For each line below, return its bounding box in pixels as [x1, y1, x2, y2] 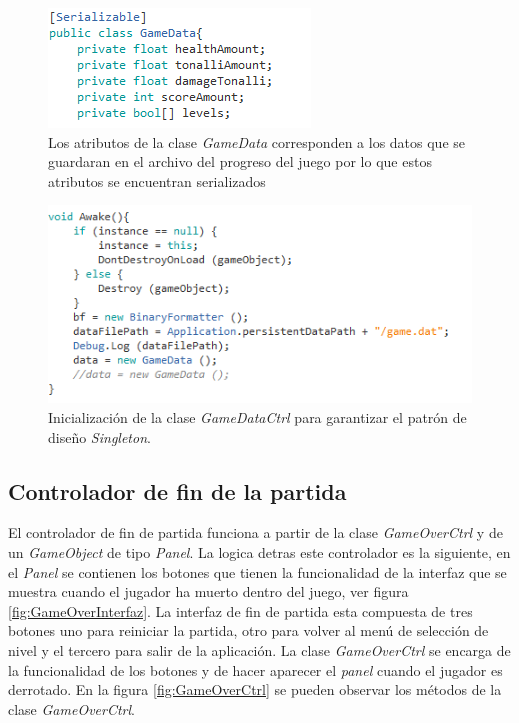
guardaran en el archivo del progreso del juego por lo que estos [48, 151, 432, 172]
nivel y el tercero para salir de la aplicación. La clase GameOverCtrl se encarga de [8, 640, 511, 661]
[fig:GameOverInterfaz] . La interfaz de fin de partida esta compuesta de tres [8, 600, 473, 621]
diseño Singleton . [48, 426, 151, 447]
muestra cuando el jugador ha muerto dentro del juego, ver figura [8, 581, 409, 602]
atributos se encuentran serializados [48, 170, 266, 191]
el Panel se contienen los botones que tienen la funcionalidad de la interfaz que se [8, 561, 507, 582]
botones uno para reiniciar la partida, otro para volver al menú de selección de [8, 620, 489, 641]
